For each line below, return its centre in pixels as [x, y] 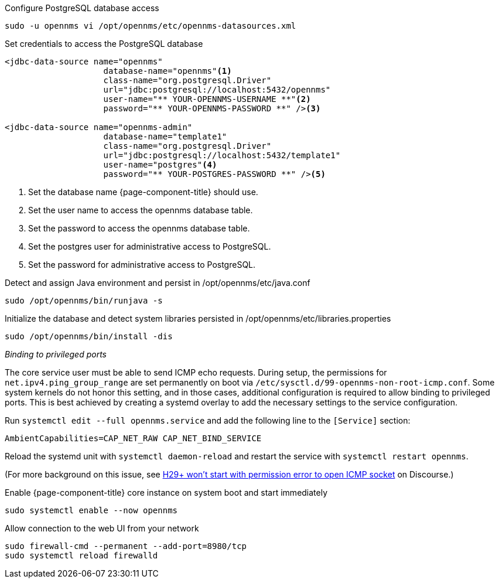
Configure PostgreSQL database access [82, 8]
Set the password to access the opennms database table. [139, 228]
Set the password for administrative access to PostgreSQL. [142, 265]
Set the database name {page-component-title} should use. [143, 192]
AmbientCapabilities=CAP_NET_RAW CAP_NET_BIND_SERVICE [133, 438]
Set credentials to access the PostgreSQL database [104, 44]
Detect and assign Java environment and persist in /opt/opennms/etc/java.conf [158, 283]
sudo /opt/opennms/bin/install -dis [89, 336]
